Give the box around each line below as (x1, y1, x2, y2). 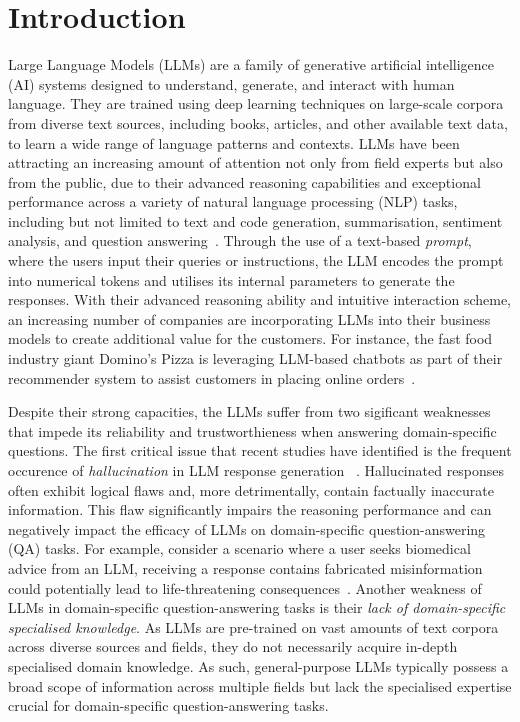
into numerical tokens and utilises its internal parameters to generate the (8, 269, 455, 290)
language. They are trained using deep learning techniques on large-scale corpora (8, 93, 504, 114)
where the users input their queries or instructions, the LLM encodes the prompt (8, 250, 504, 271)
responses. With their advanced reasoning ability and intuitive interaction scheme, (8, 289, 512, 310)
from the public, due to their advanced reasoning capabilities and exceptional (8, 171, 481, 192)
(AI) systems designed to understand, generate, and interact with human (8, 73, 455, 94)
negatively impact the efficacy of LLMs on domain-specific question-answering (8, 518, 486, 539)
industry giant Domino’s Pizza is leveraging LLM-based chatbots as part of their (8, 348, 503, 369)
